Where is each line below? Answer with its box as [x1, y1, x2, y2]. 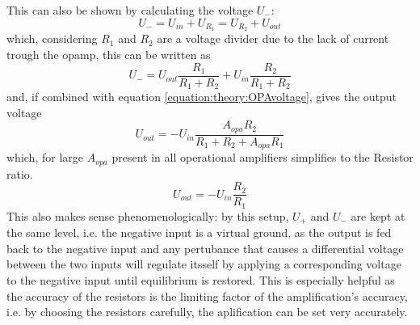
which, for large [6, 149, 83, 166]
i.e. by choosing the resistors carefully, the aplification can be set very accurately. [6, 303, 408, 320]
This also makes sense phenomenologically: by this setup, [6, 207, 289, 224]
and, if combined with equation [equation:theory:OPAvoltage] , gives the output [6, 88, 397, 105]
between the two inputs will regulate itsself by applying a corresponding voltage [6, 255, 401, 272]
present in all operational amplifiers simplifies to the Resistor [111, 149, 414, 166]
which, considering [6, 30, 98, 47]
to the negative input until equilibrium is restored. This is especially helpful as [6, 272, 395, 289]
